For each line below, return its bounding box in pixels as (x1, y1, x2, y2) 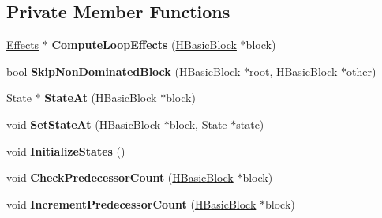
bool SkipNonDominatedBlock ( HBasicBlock (6, 62, 241, 79)
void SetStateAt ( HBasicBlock (6, 115, 161, 132)
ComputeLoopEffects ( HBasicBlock (51, 36, 237, 53)
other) (346, 62, 376, 79)
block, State (169, 115, 227, 132)
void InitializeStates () (6, 142, 125, 159)
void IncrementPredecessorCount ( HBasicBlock (6, 195, 257, 212)
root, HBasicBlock (249, 62, 338, 79)
